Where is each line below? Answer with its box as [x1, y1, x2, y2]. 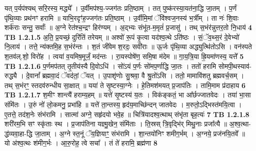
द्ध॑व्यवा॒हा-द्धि [4, 128, 32, 138]
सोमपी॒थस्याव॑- [218, 60, 252, 71]
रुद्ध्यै [4, 70, 17, 81]
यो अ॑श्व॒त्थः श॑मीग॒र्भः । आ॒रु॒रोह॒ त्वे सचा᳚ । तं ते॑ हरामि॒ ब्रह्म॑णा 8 [4, 138, 158, 148]
